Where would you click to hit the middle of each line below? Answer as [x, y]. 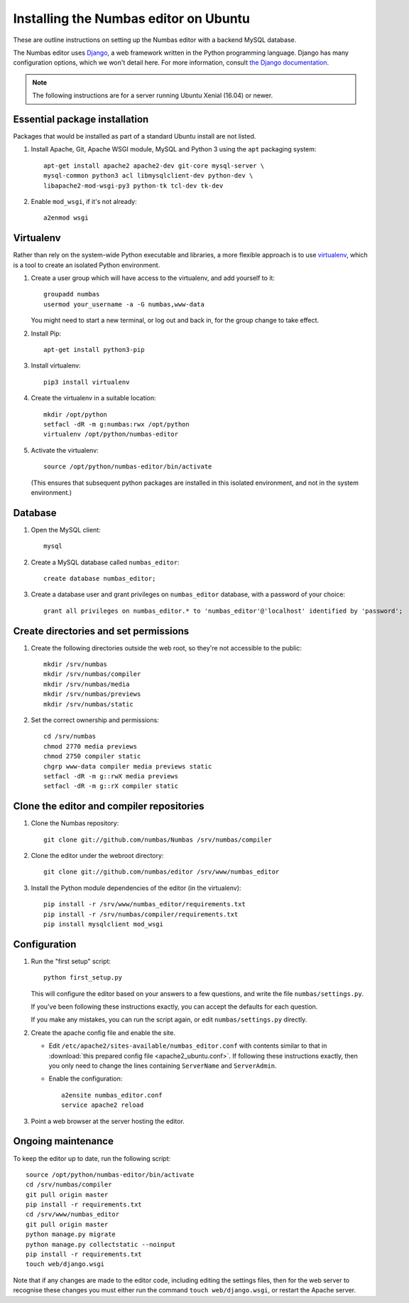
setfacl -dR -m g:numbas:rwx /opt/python [116, 424]
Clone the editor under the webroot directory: [97, 856]
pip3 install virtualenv [87, 382]
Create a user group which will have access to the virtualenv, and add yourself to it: [153, 278]
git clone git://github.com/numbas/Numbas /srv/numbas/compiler [158, 840]
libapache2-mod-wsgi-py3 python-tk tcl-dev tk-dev [133, 186]
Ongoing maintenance [63, 1141]
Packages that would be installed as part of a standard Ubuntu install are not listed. [135, 136]
